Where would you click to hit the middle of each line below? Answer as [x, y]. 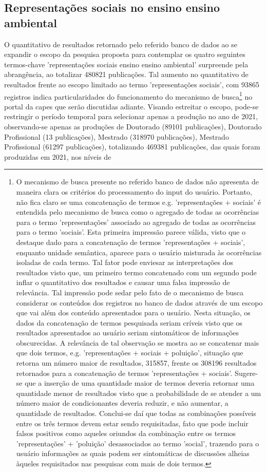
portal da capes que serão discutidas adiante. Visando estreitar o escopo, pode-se [131, 106]
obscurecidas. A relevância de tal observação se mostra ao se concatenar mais [138, 342]
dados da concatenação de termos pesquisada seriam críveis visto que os [129, 322]
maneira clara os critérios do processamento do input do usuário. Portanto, [134, 191]
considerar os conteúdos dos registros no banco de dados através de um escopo [139, 302]
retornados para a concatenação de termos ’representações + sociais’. [124, 373]
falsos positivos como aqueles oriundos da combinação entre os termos [126, 433]
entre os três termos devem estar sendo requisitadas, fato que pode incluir [132, 423]
